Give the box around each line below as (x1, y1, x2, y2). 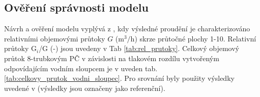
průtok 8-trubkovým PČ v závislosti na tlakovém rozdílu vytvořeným (4, 53, 219, 63)
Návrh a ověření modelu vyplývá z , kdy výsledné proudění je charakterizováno (4, 23, 250, 34)
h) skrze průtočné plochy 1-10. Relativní (130, 33, 256, 43)
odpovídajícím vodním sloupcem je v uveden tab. (4, 63, 158, 73)
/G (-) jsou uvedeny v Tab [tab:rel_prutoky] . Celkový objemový (39, 43, 239, 54)
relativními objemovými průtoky (4, 33, 105, 43)
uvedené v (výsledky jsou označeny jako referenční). (4, 82, 165, 93)
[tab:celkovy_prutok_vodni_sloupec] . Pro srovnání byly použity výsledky (4, 73, 235, 83)
